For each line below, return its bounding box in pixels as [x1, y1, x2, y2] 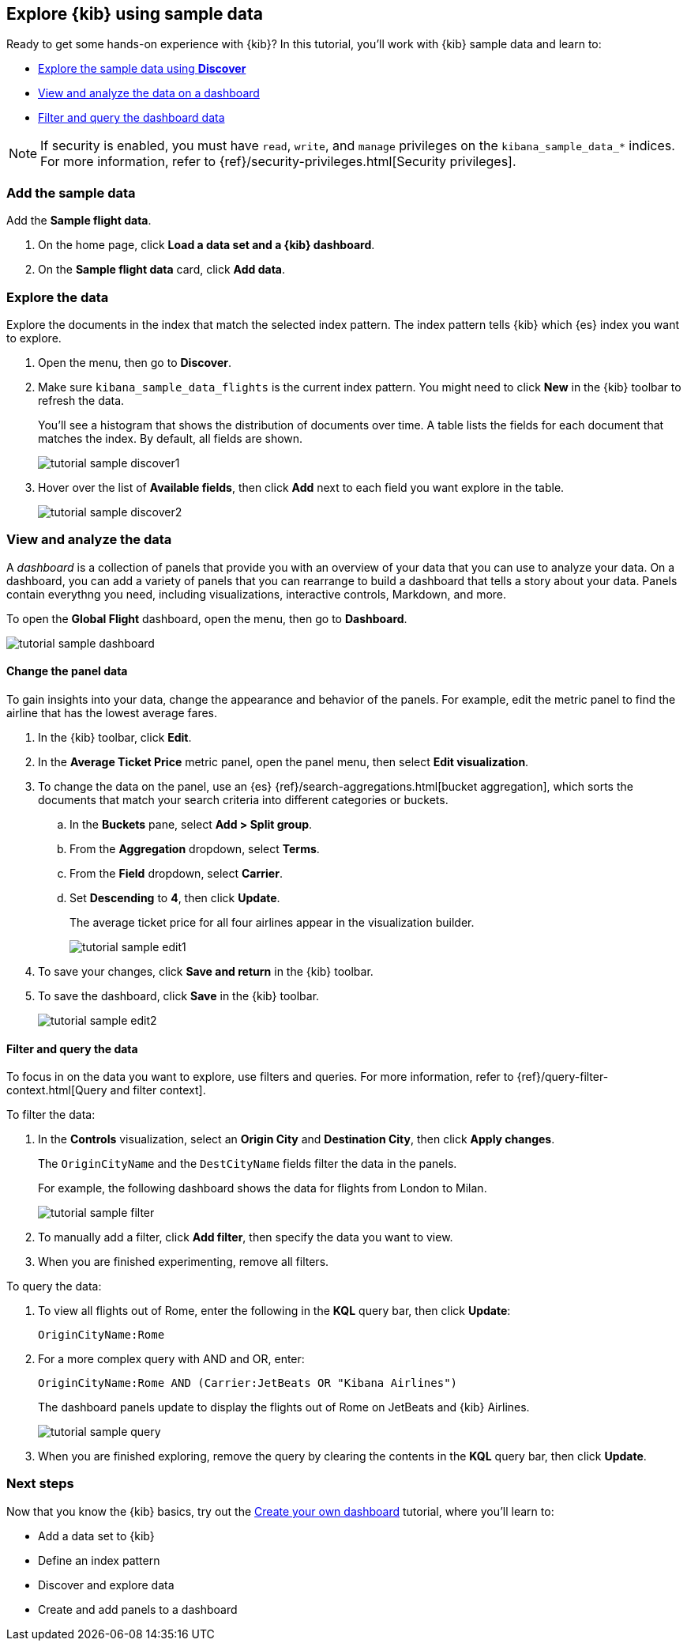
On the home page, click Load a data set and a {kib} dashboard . [38, 238, 375, 252]
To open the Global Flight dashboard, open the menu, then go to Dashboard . [6, 611, 407, 625]
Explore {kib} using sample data [6, 4, 263, 24]
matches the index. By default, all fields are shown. [38, 431, 303, 445]
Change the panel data [6, 664, 128, 678]
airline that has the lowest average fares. [6, 705, 218, 720]
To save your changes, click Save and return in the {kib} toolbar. [38, 964, 374, 978]
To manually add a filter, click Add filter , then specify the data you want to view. [38, 1230, 453, 1245]
